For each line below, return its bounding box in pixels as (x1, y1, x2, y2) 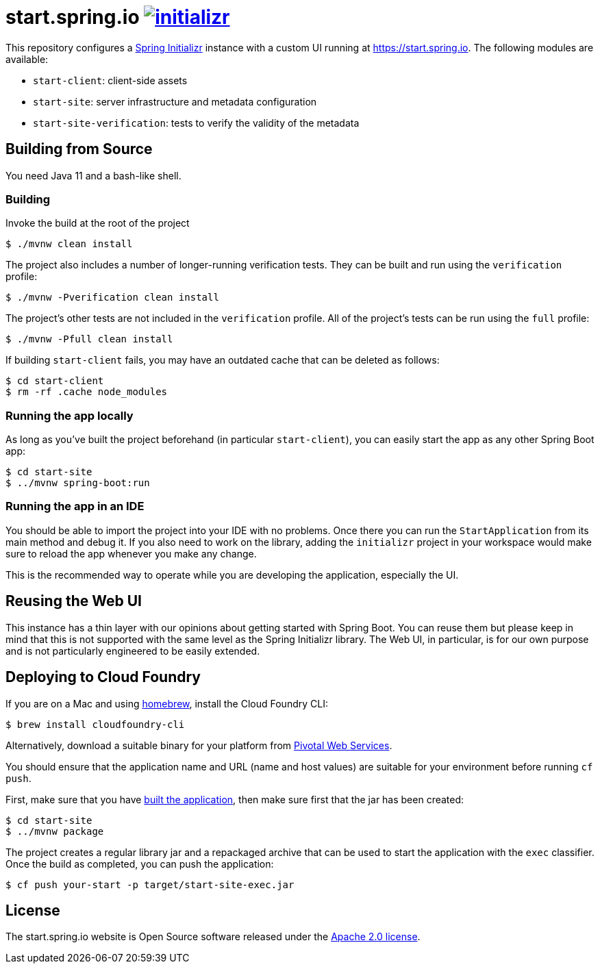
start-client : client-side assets (33, 74, 188, 86)
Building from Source (5, 140, 153, 158)
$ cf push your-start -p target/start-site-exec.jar (5, 879, 295, 890)
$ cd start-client (5, 375, 104, 387)
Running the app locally (5, 408, 134, 423)
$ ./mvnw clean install (5, 238, 133, 250)
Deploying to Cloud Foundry (5, 668, 201, 686)
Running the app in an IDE (5, 499, 145, 514)
